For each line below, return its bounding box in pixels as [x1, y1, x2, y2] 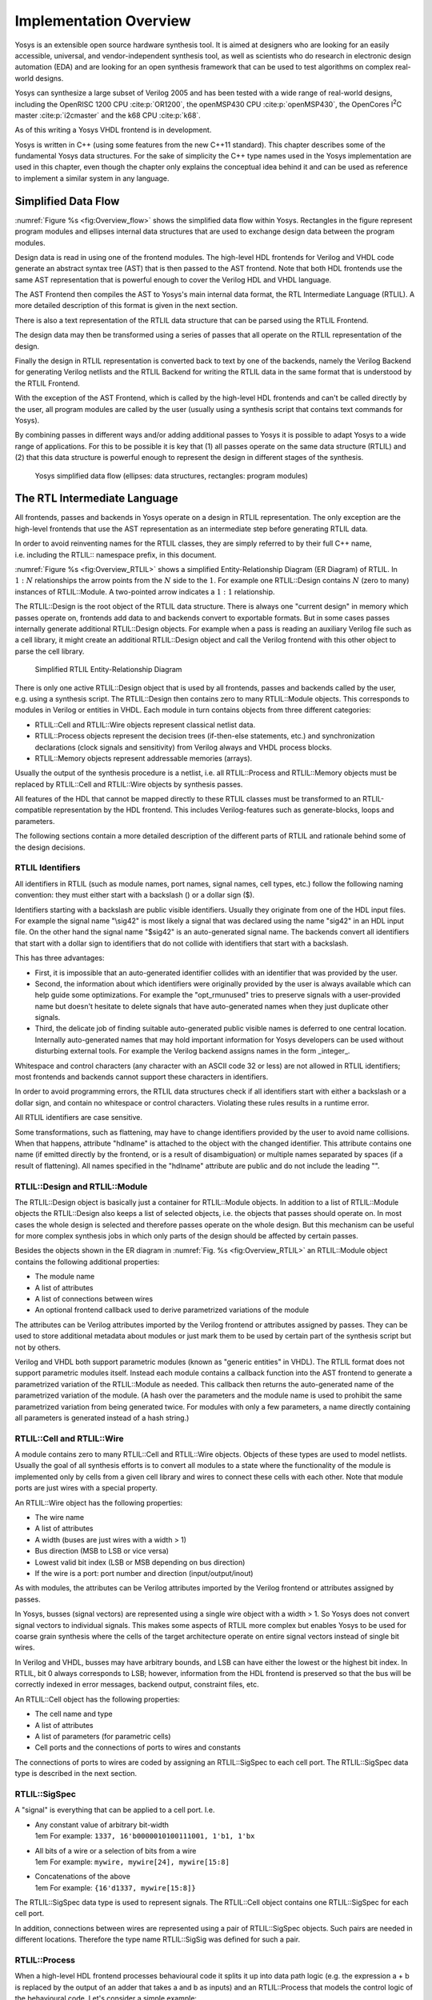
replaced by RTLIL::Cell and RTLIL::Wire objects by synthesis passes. [14, 779, 243, 789]
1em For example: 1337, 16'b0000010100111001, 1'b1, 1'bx [34, 1831, 255, 1841]
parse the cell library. [14, 646, 85, 656]
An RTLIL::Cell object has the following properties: [14, 1694, 180, 1704]
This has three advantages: [14, 953, 105, 963]
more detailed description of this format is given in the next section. [14, 301, 238, 310]
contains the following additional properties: [14, 1257, 160, 1266]
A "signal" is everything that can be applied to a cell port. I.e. [14, 1805, 215, 1815]
